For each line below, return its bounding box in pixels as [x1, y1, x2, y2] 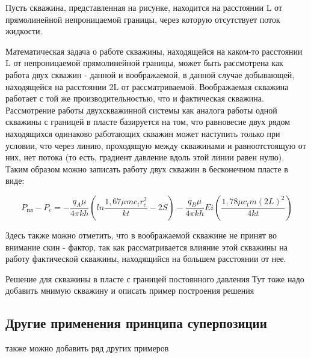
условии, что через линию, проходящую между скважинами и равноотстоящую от [5, 139, 306, 151]
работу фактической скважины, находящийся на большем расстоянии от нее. [5, 252, 286, 265]
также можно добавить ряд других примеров [5, 342, 169, 354]
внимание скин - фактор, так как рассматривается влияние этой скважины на [5, 240, 288, 253]
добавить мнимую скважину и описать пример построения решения [5, 284, 254, 297]
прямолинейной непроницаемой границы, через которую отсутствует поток [5, 13, 280, 25]
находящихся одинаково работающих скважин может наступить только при [5, 127, 280, 139]
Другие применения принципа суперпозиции [5, 314, 267, 332]
